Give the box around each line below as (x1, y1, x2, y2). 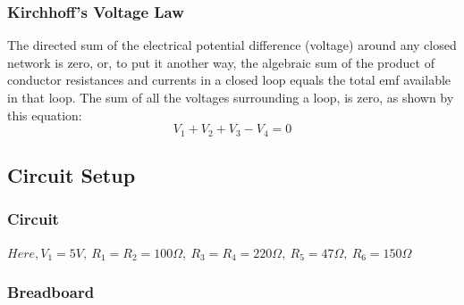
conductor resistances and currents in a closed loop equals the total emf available (7, 70, 451, 89)
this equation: (7, 105, 82, 124)
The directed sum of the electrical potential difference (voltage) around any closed (7, 36, 457, 54)
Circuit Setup (7, 161, 136, 189)
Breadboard (7, 281, 95, 303)
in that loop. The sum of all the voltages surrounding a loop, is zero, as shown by (7, 88, 454, 106)
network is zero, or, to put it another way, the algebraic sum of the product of (7, 53, 434, 71)
